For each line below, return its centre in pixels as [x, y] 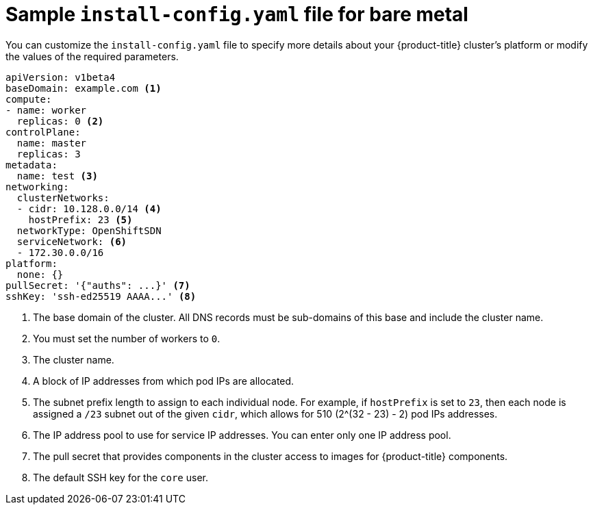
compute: [29, 99]
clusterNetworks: [63, 197]
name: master [52, 143]
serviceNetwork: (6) [72, 241]
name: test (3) [57, 176]
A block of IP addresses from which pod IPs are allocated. [164, 381]
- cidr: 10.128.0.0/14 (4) [89, 208]
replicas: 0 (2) [60, 121]
